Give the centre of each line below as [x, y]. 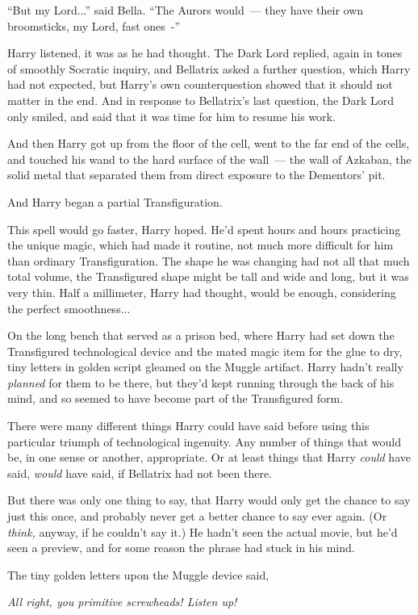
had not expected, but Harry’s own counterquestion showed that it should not [200, 84]
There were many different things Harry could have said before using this [188, 426]
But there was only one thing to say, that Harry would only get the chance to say [209, 500]
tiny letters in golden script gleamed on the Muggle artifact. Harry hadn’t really [205, 367]
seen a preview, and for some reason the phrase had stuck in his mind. [181, 548]
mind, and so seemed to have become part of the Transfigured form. [176, 398]
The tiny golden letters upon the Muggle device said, [138, 574]
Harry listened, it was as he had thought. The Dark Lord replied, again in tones [205, 53]
